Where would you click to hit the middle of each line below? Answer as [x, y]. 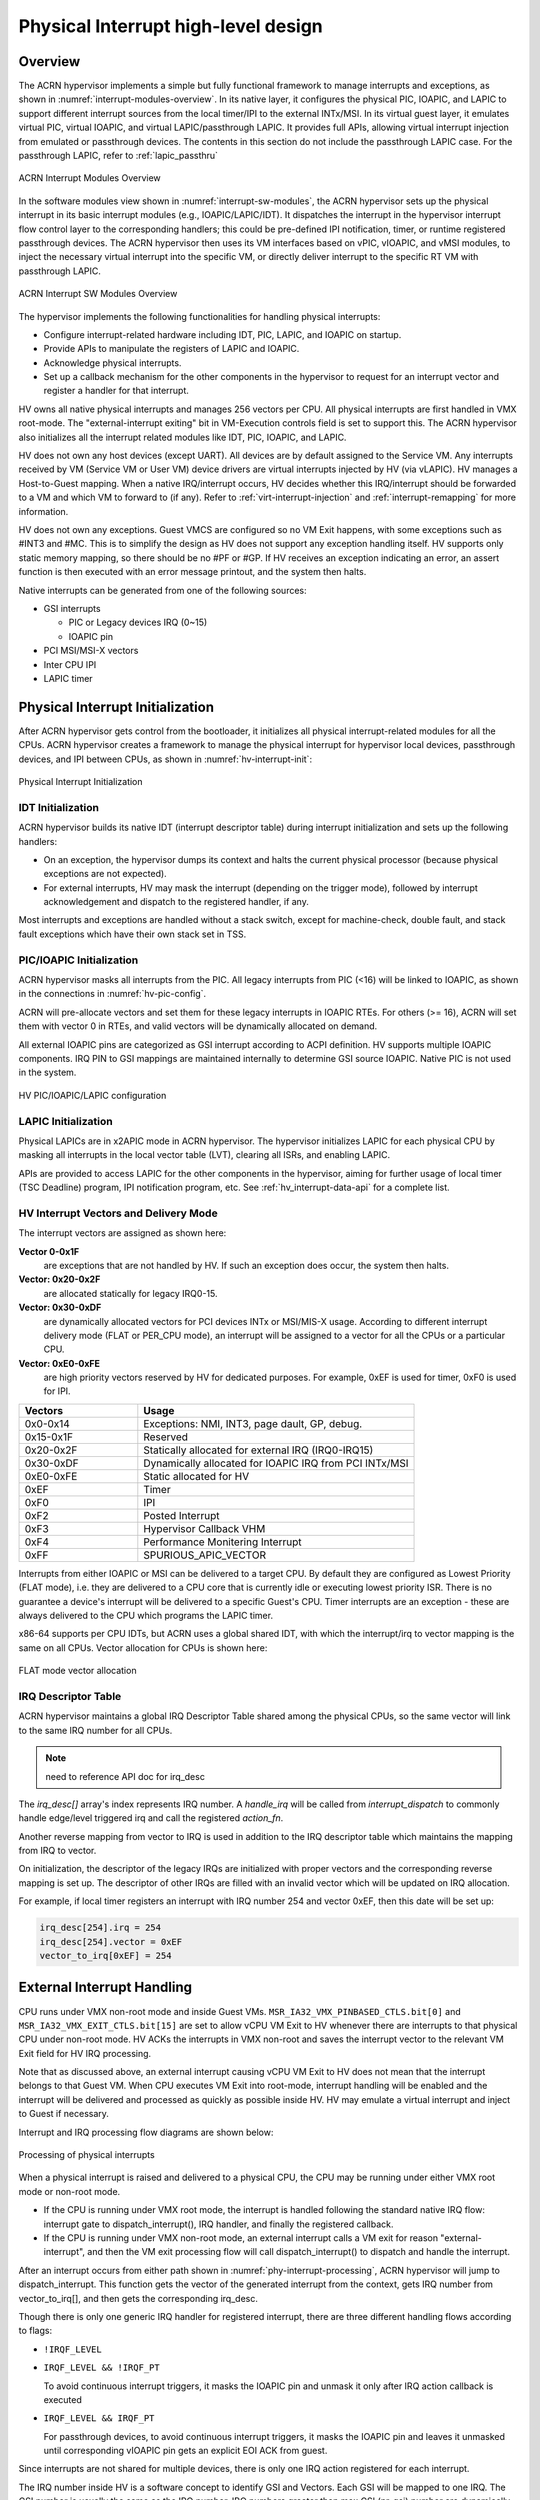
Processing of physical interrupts [86, 2155]
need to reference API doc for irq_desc [125, 1776]
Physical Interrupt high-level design [171, 26]
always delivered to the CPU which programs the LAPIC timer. [146, 1616]
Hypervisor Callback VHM [204, 1528]
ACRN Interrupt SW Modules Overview [98, 294]
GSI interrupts [72, 608]
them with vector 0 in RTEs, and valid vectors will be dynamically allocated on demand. [198, 1026]
